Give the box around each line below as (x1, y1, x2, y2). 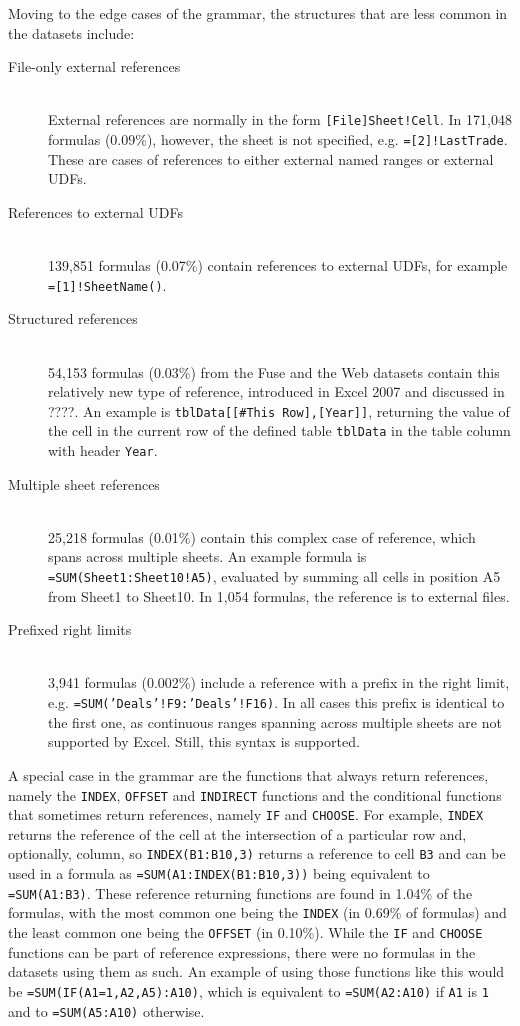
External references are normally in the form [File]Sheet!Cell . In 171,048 (48, 109, 512, 130)
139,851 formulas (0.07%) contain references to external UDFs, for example (48, 255, 508, 276)
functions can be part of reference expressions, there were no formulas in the (8, 941, 476, 962)
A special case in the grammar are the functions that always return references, (8, 764, 489, 785)
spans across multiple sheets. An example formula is (48, 546, 367, 567)
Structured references (8, 308, 138, 329)
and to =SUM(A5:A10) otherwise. (8, 1000, 205, 1021)
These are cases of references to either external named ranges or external (48, 148, 494, 169)
